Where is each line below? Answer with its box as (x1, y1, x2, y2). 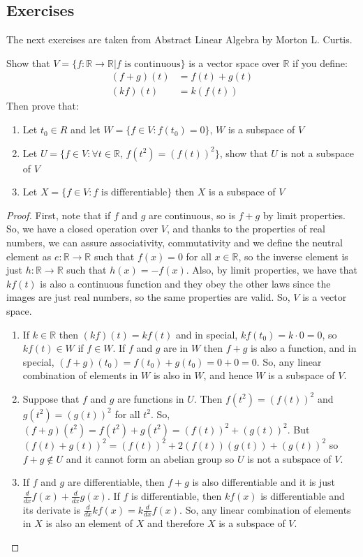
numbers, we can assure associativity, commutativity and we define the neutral (6, 235, 343, 250)
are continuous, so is (149, 207, 235, 222)
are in (163, 341, 188, 355)
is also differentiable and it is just (192, 475, 335, 489)
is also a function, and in (251, 341, 357, 355)
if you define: (292, 55, 348, 70)
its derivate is (22, 502, 81, 517)
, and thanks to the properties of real (166, 221, 325, 236)
